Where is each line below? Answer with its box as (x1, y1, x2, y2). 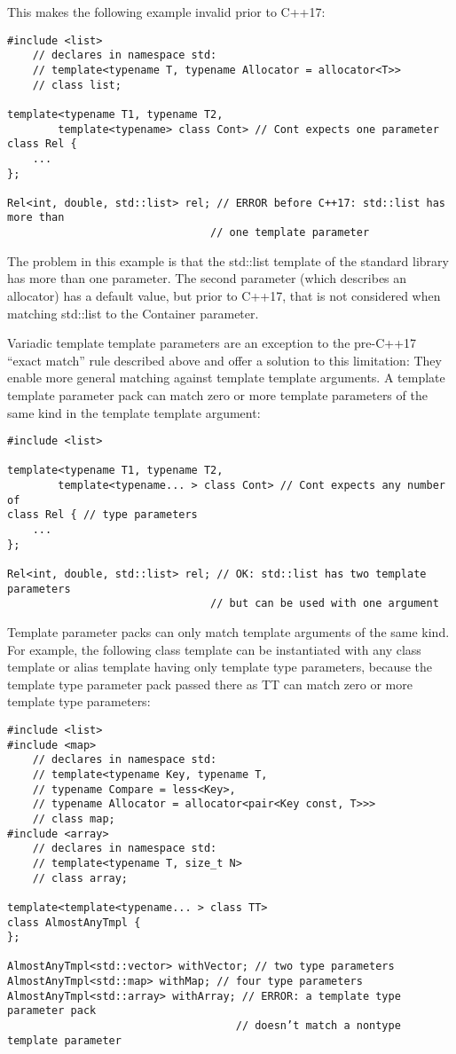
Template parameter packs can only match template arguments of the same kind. (7, 623, 450, 641)
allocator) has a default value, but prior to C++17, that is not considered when (7, 286, 441, 304)
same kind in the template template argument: (7, 403, 261, 421)
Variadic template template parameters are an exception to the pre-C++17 (7, 334, 417, 352)
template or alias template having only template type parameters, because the (7, 657, 433, 676)
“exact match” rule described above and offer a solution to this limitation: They (7, 350, 442, 369)
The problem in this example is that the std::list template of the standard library (7, 251, 449, 270)
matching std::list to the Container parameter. (7, 303, 259, 322)
